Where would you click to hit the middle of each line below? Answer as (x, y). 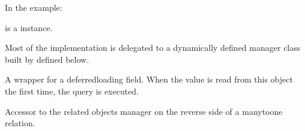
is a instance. (29, 27)
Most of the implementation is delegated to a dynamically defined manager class (153, 48)
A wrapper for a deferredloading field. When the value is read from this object (149, 79)
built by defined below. (47, 59)
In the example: (34, 7)
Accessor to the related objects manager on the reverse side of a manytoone (144, 111)
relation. (20, 123)
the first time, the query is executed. (72, 91)
